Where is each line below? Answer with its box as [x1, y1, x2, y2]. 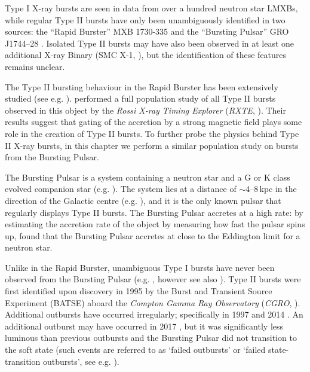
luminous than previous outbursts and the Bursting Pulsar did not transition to [5, 331, 297, 344]
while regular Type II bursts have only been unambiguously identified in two [5, 13, 286, 26]
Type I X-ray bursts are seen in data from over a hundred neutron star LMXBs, [5, 2, 298, 14]
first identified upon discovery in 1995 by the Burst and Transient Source [5, 285, 272, 297]
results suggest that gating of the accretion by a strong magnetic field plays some [5, 115, 302, 128]
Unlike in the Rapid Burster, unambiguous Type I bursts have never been [5, 261, 275, 273]
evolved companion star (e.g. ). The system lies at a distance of [5, 182, 237, 195]
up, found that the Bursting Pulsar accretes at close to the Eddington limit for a [5, 229, 300, 242]
